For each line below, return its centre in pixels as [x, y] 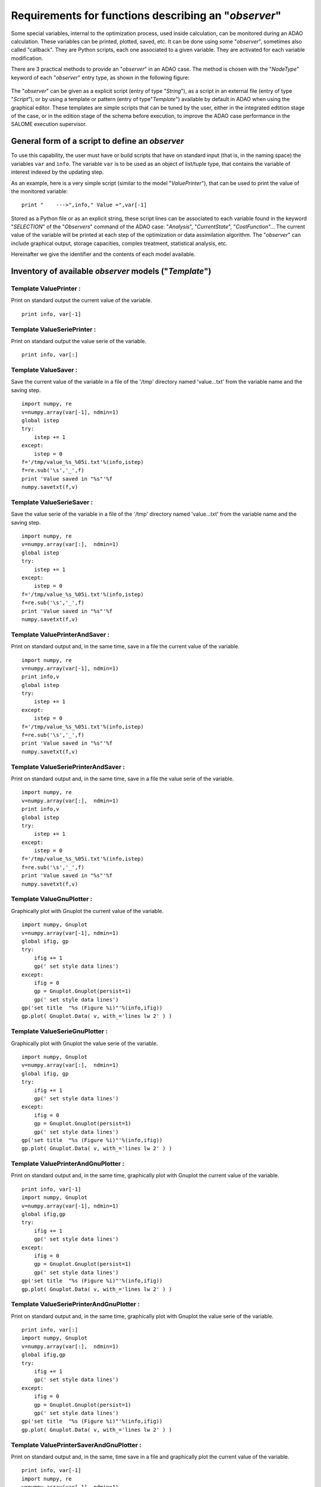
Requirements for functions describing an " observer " [146, 15]
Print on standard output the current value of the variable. [81, 300]
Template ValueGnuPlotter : [52, 899]
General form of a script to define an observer [97, 141]
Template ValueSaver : [44, 370]
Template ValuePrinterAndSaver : [60, 635]
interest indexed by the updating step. [57, 172]
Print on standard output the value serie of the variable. [79, 341]
